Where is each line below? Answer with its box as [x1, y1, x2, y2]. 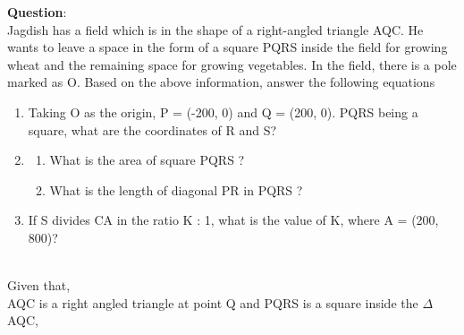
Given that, [7, 276, 71, 295]
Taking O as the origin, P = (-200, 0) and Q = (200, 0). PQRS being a [28, 102, 418, 121]
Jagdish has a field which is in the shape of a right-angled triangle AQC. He [7, 20, 424, 39]
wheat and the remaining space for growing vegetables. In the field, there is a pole [7, 55, 457, 73]
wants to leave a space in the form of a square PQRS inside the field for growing [7, 38, 448, 56]
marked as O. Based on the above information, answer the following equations [7, 73, 435, 91]
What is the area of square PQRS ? [49, 150, 245, 169]
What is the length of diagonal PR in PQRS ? [49, 180, 303, 199]
